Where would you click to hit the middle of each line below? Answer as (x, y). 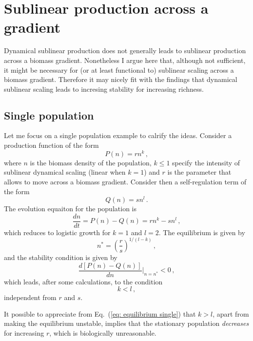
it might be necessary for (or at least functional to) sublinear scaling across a (119, 70)
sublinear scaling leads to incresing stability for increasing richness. (104, 89)
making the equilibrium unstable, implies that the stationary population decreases (126, 323)
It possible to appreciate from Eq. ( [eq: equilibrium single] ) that (100, 313)
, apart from (231, 313)
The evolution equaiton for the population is (70, 209)
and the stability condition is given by (61, 257)
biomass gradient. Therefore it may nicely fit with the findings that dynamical (121, 79)
